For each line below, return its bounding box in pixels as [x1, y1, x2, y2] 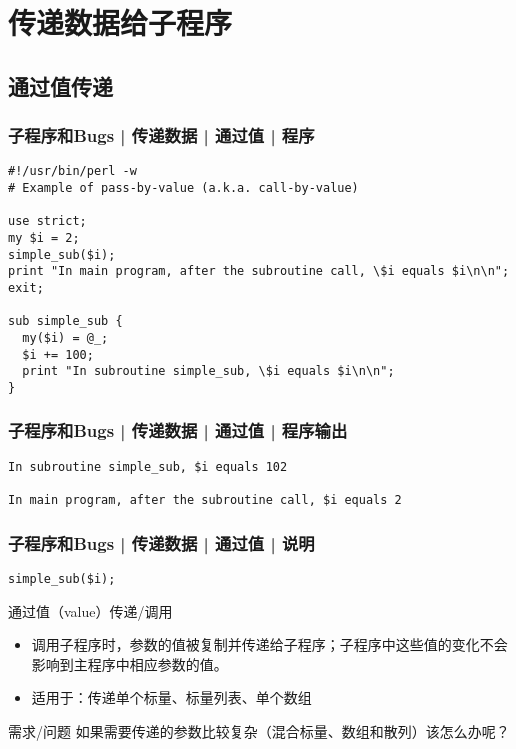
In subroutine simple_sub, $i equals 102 [8, 459, 288, 474]
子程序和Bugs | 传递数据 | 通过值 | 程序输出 [8, 418, 348, 443]
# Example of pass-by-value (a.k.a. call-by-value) [8, 181, 359, 196]
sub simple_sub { [8, 314, 123, 329]
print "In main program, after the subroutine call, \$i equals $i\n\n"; [8, 264, 510, 279]
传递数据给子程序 [8, 2, 233, 43]
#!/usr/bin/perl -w [8, 164, 137, 179]
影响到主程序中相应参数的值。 [31, 653, 228, 674]
